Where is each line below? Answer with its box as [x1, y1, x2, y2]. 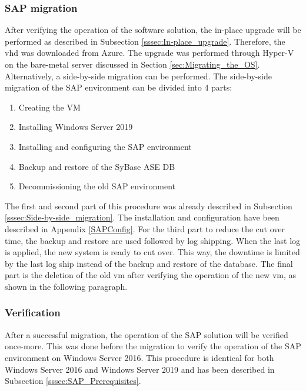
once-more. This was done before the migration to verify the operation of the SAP [5, 340, 301, 352]
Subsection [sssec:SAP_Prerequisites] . [5, 375, 141, 387]
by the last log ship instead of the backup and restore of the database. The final [5, 257, 293, 269]
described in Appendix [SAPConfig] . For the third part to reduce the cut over [5, 222, 285, 235]
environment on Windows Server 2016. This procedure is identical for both [5, 351, 274, 363]
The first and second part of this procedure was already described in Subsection [5, 199, 292, 212]
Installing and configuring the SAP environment [18, 140, 192, 152]
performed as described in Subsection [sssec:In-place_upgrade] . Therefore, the [5, 35, 285, 47]
